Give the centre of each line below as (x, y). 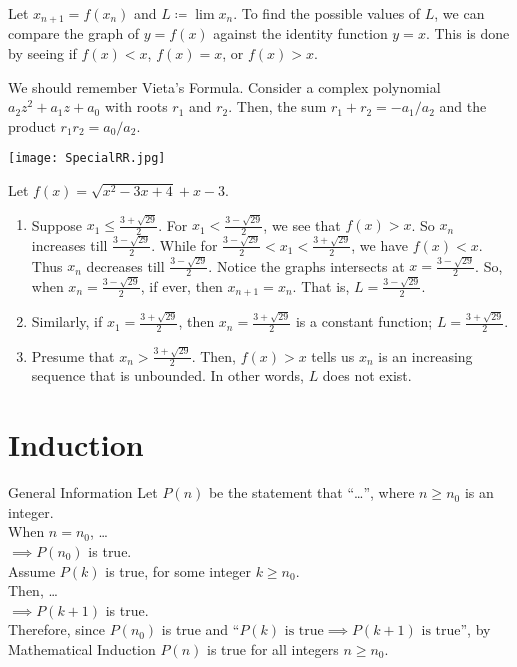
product (32, 125)
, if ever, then (181, 285)
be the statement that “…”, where (311, 492)
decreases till (125, 265)
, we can (459, 13)
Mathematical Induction (82, 648)
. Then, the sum (277, 106)
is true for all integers (273, 648)
